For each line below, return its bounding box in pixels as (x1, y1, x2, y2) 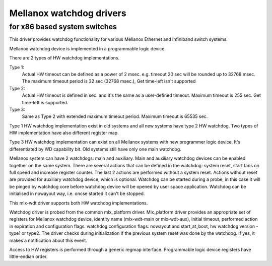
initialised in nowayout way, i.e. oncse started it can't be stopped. (9, 190, 145, 196)
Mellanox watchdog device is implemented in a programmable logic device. (9, 45, 166, 51)
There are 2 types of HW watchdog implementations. (9, 55, 120, 61)
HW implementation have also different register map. (9, 130, 119, 136)
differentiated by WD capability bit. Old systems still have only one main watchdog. (9, 146, 181, 152)
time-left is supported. (22, 99, 69, 105)
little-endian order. (9, 253, 48, 259)
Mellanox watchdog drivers (9, 8, 126, 19)
